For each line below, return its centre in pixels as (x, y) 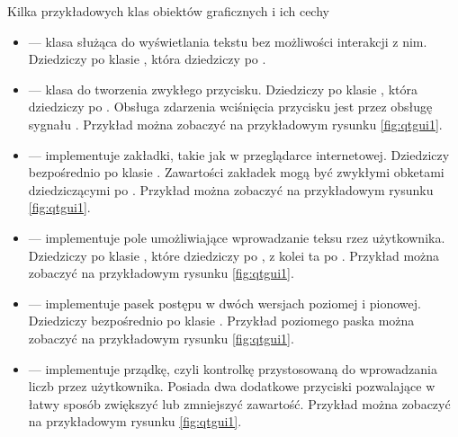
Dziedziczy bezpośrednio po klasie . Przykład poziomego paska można (221, 321)
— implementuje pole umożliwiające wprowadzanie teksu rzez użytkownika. (237, 237)
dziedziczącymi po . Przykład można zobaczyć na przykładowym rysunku (231, 189)
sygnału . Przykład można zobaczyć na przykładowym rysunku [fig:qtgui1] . (235, 124)
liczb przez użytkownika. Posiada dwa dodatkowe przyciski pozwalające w (232, 386)
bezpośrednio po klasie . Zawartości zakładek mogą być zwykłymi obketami (236, 172)
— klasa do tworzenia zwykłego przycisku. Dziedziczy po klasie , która (223, 89)
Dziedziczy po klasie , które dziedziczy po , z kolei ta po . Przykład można (234, 255)
